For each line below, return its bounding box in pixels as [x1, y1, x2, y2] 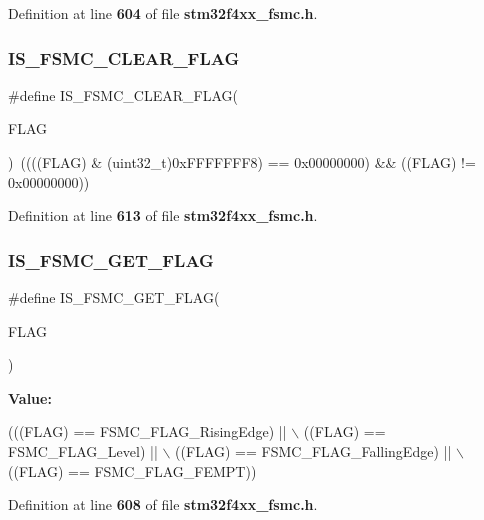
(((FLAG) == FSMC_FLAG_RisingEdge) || [8, 421, 287, 442]
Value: [8, 387, 52, 408]
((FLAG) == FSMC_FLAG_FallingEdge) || [175, 440, 452, 461]
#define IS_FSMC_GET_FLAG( [8, 287, 220, 307]
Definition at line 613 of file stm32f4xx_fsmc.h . [8, 205, 318, 226]
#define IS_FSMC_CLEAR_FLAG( [8, 84, 238, 105]
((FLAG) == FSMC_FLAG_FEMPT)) [8, 460, 257, 481]
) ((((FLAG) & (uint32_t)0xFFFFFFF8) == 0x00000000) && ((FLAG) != [8, 152, 476, 172]
